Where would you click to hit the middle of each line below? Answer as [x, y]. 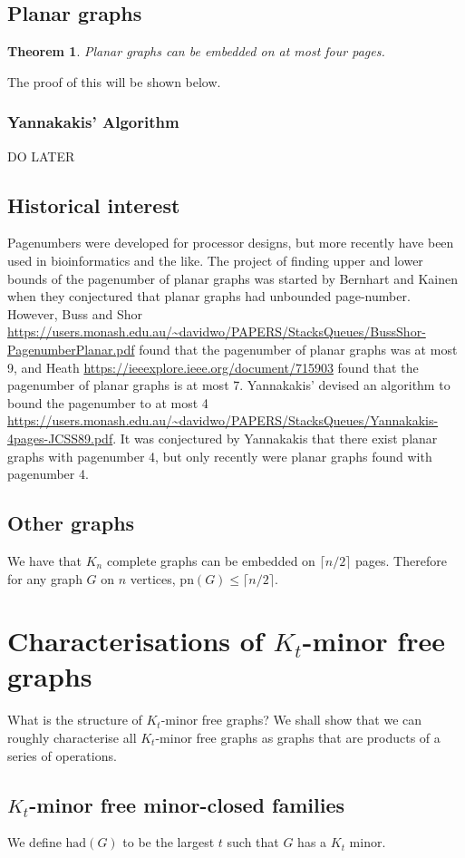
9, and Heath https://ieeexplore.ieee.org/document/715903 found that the [213, 367]
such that [253, 842]
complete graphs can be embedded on [211, 560]
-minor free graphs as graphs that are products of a [298, 738]
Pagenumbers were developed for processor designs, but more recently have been [231, 243]
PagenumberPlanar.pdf [71, 349]
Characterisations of [136, 641]
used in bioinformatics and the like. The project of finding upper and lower [215, 260]
